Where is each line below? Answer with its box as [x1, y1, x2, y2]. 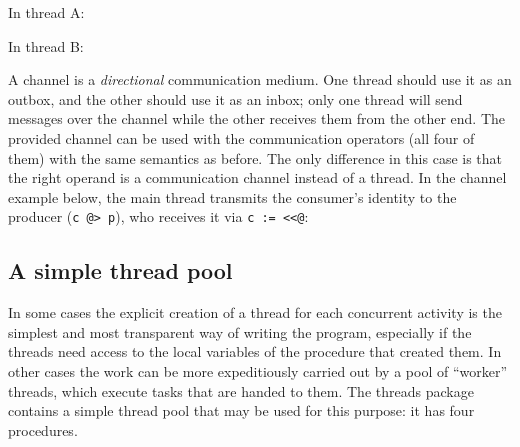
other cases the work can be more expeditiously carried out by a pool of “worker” [8, 360, 508, 381]
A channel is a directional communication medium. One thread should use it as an [8, 69, 512, 90]
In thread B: [8, 35, 84, 56]
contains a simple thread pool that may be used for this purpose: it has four [8, 400, 475, 421]
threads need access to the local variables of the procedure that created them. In [8, 341, 502, 362]
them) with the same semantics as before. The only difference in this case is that [8, 147, 503, 168]
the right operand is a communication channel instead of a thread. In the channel [8, 167, 507, 188]
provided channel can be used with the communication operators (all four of [8, 127, 475, 148]
